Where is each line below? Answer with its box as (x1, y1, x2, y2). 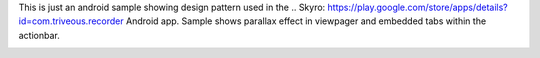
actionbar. (18, 29, 60, 41)
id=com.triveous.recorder (18, 15, 124, 27)
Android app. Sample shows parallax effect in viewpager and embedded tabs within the (125, 15, 487, 27)
